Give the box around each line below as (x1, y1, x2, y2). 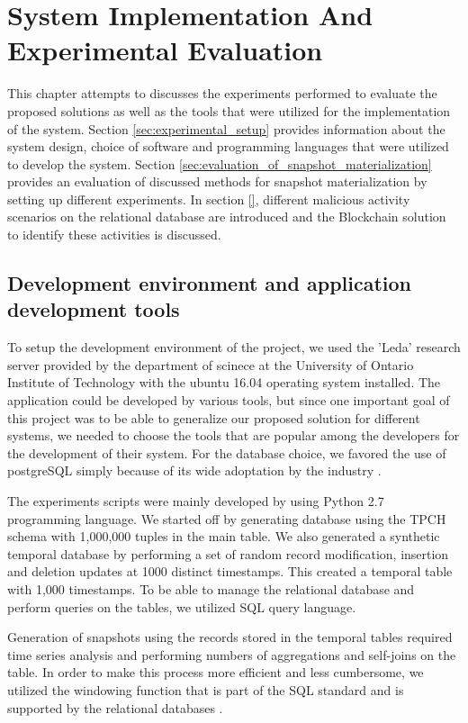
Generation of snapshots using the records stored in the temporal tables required (7, 628, 453, 646)
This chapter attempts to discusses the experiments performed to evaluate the (7, 84, 437, 103)
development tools (7, 295, 180, 323)
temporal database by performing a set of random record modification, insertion (7, 544, 449, 563)
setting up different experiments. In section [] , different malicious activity (7, 189, 410, 208)
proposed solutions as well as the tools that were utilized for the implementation (7, 101, 451, 120)
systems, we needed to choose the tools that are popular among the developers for (7, 426, 460, 445)
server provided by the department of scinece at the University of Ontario (7, 355, 414, 374)
